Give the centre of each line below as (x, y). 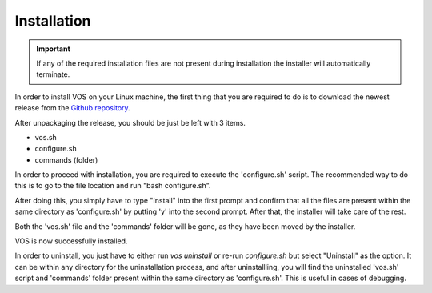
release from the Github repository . (73, 108)
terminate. (53, 74)
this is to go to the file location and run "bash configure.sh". (113, 186)
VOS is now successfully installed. (71, 241)
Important (54, 49)
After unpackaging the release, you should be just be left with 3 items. (130, 122)
